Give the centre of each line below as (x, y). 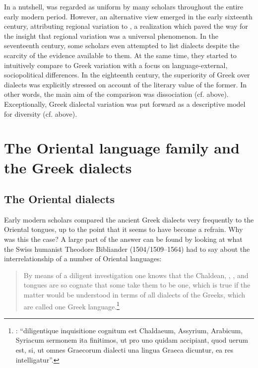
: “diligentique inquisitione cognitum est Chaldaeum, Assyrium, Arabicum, (129, 330)
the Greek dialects (68, 167)
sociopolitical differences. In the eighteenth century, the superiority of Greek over (127, 75)
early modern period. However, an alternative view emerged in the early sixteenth (128, 16)
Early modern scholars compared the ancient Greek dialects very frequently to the (129, 219)
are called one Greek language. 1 (71, 305)
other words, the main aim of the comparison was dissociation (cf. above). (116, 94)
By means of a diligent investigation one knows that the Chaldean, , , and (136, 275)
